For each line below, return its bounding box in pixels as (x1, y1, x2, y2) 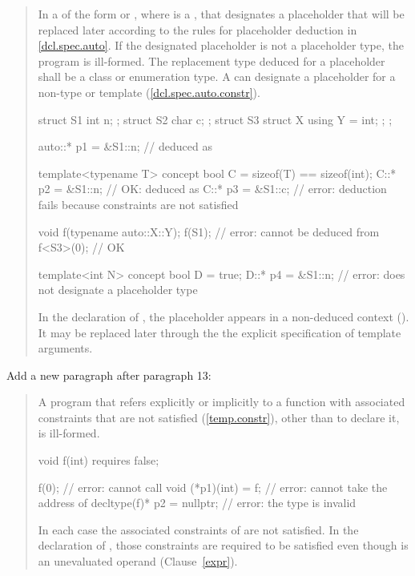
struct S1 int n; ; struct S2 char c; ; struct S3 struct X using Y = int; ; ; (38, 111, 393, 127)
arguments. (38, 340, 93, 356)
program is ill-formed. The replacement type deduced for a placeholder (38, 52, 385, 69)
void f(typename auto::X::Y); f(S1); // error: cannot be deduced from (38, 223, 380, 240)
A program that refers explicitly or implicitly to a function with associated (38, 393, 405, 410)
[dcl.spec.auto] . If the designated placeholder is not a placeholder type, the (38, 37, 404, 54)
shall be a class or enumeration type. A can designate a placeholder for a (38, 68, 396, 85)
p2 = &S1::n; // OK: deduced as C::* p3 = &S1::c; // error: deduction (38, 180, 387, 197)
